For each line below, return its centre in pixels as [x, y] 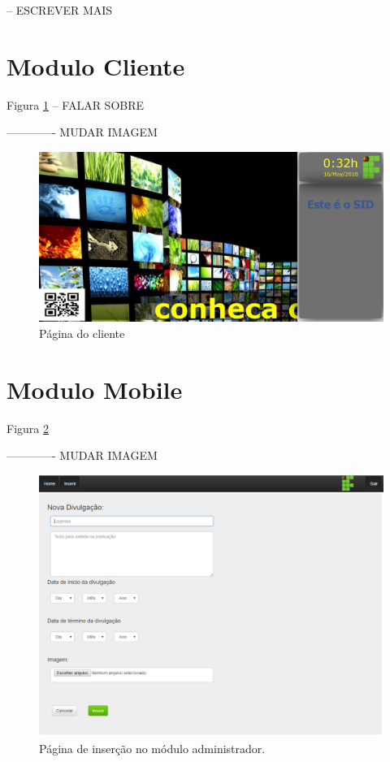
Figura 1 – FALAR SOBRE [76, 104]
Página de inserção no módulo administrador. [152, 748]
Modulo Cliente [96, 65]
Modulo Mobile [95, 389]
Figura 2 [28, 428]
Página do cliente [82, 333]
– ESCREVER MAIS [60, 10]
